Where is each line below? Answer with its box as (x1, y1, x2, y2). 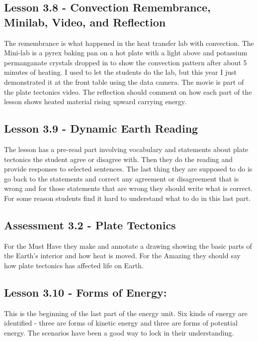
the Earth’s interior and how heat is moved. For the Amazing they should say (4, 250, 241, 261)
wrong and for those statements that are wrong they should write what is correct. (4, 183, 253, 193)
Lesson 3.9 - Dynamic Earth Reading (4, 121, 198, 136)
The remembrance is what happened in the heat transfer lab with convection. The (4, 37, 254, 48)
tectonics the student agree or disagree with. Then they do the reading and (4, 154, 233, 164)
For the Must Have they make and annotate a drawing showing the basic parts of (4, 240, 252, 251)
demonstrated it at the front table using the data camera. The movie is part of (4, 76, 244, 87)
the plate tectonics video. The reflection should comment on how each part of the (4, 86, 252, 97)
